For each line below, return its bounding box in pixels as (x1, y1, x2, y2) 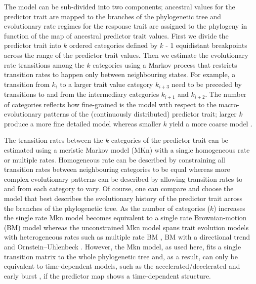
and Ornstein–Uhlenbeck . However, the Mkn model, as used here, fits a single (4, 241, 241, 251)
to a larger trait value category (60, 79, 153, 89)
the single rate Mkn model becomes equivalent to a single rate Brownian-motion (4, 212, 247, 223)
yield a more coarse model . (169, 118, 253, 128)
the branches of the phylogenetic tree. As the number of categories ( (4, 203, 210, 213)
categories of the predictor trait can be (111, 135, 228, 145)
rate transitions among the (4, 59, 85, 70)
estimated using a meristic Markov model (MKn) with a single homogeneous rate (4, 145, 250, 155)
